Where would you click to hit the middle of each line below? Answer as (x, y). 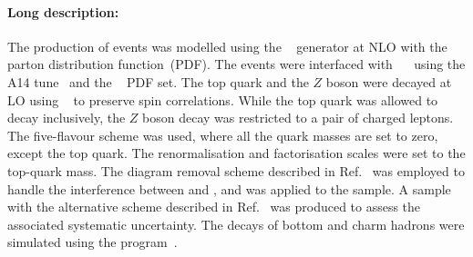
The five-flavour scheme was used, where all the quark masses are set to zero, (223, 135)
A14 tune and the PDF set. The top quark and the (158, 81)
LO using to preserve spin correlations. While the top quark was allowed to (223, 99)
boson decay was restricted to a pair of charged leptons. (298, 118)
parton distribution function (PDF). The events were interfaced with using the (236, 64)
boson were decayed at (389, 81)
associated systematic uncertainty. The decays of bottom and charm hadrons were (236, 224)
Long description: (63, 11)
